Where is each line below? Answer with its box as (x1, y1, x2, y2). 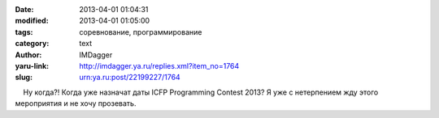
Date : (15, 5, 34, 14)
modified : (15, 16, 49, 26)
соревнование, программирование (79, 27, 202, 36)
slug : (15, 73, 33, 82)
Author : (15, 49, 42, 60)
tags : (15, 27, 33, 36)
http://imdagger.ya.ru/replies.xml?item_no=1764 (79, 61, 240, 70)
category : (15, 39, 50, 48)
